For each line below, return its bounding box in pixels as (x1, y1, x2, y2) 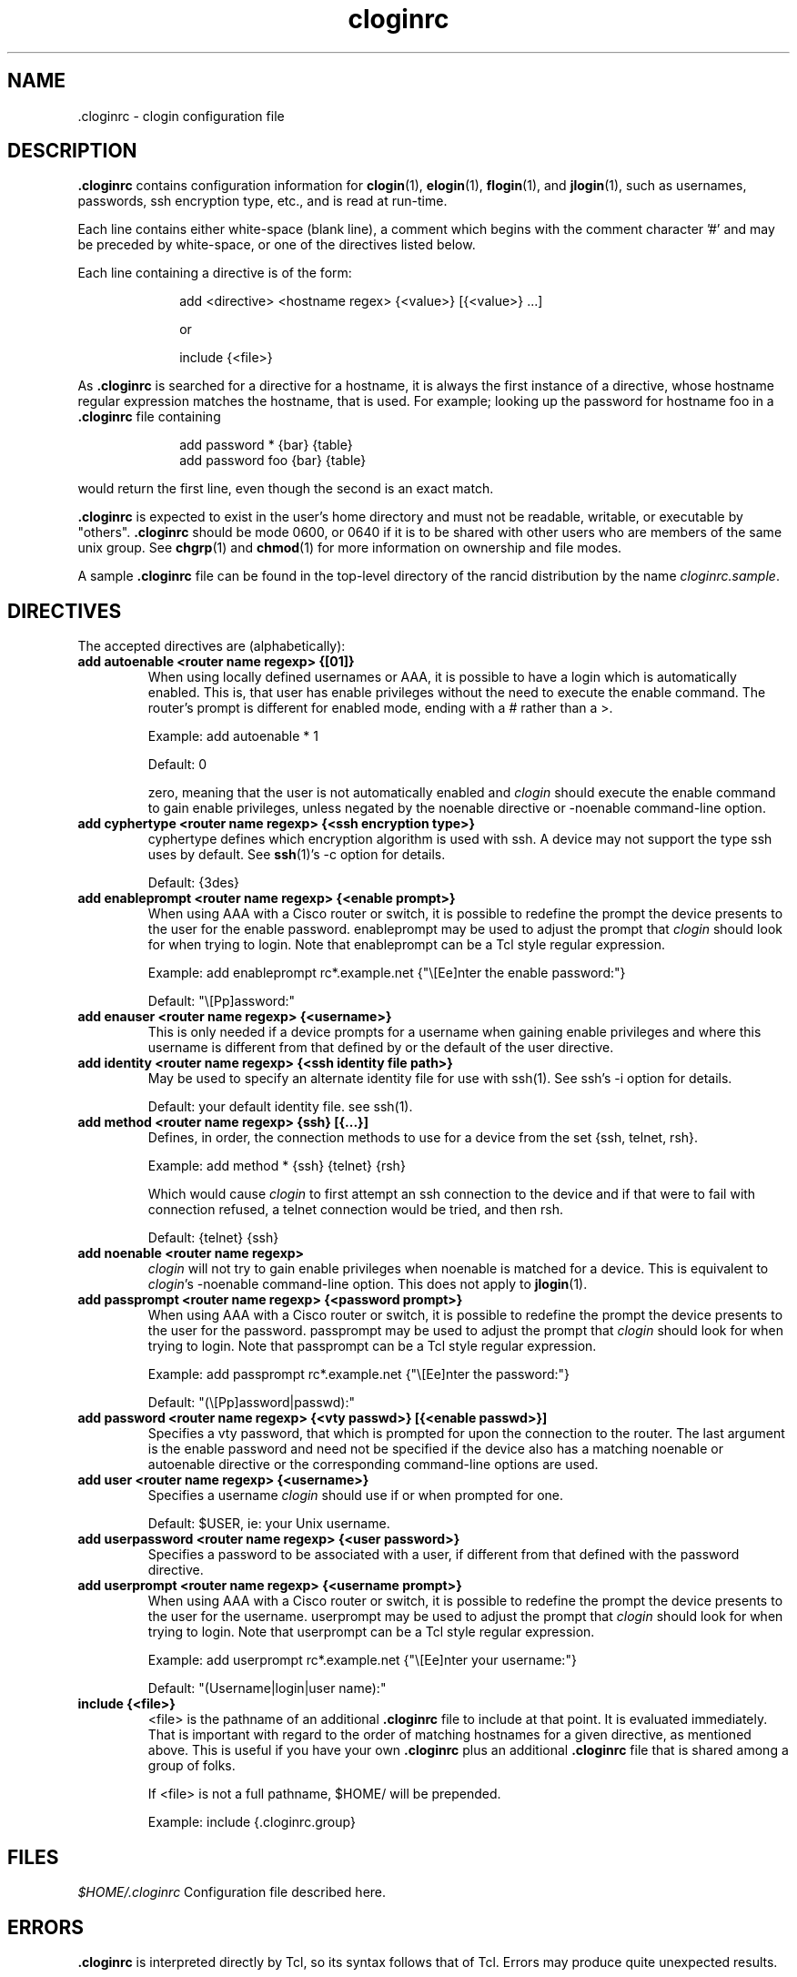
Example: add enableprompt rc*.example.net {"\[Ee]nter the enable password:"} (147, 965, 626, 981)
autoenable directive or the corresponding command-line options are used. (147, 1456, 599, 1473)
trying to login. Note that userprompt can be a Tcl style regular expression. (147, 1624, 595, 1640)
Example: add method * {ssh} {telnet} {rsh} (147, 1158, 406, 1174)
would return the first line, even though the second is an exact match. (77, 481, 494, 497)
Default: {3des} (147, 875, 240, 891)
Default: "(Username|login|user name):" (147, 1680, 387, 1697)
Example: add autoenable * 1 (147, 728, 318, 745)
